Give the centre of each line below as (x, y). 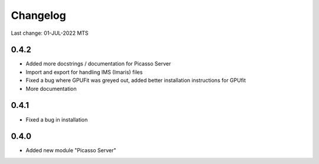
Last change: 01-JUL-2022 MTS (50, 33)
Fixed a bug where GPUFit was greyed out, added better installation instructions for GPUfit (136, 80)
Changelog (38, 15)
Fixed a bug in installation (57, 119)
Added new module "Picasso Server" (71, 150)
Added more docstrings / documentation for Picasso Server (98, 64)
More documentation (51, 88)
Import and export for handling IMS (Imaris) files (84, 72)
